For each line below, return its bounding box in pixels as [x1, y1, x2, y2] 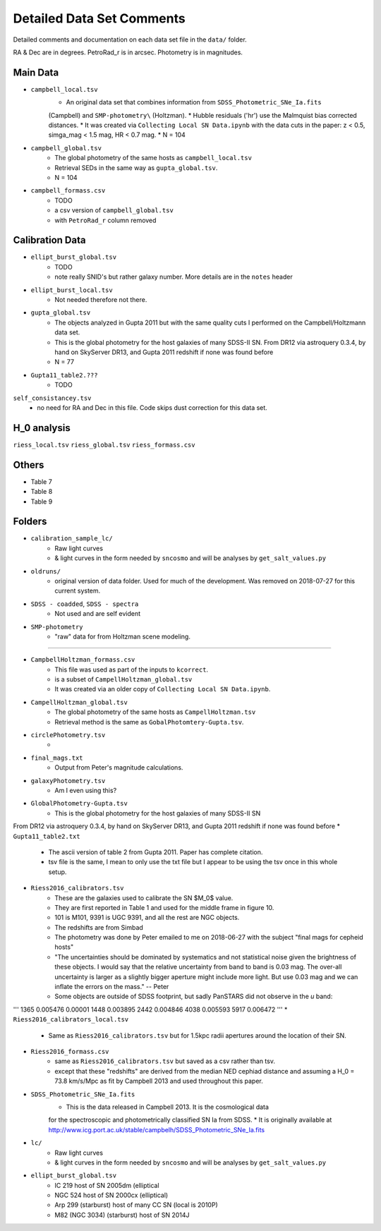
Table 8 [30, 487, 53, 496]
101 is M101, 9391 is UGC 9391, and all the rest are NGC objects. [54, 914, 240, 922]
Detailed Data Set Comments [13, 11, 186, 26]
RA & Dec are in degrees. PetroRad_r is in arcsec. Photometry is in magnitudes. [13, 48, 243, 56]
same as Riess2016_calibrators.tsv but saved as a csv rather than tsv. [54, 1057, 275, 1065]
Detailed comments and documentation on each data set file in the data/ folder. [13, 35, 247, 44]
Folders [13, 516, 47, 528]
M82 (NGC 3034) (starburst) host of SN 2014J [54, 1211, 190, 1219]
